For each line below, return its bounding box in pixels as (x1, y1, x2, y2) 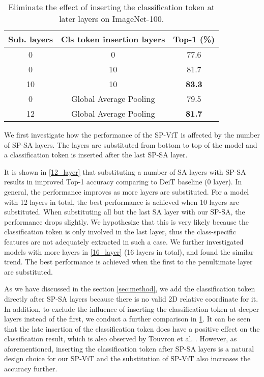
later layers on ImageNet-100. (59, 13, 164, 24)
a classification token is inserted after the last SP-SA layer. (4, 149, 188, 160)
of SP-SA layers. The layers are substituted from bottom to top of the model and (4, 139, 257, 150)
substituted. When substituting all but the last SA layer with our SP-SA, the (4, 206, 245, 217)
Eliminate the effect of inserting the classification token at (8, 1, 215, 13)
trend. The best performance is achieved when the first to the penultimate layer (4, 256, 253, 267)
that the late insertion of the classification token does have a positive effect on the (4, 323, 260, 334)
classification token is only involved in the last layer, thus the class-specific (4, 226, 237, 237)
